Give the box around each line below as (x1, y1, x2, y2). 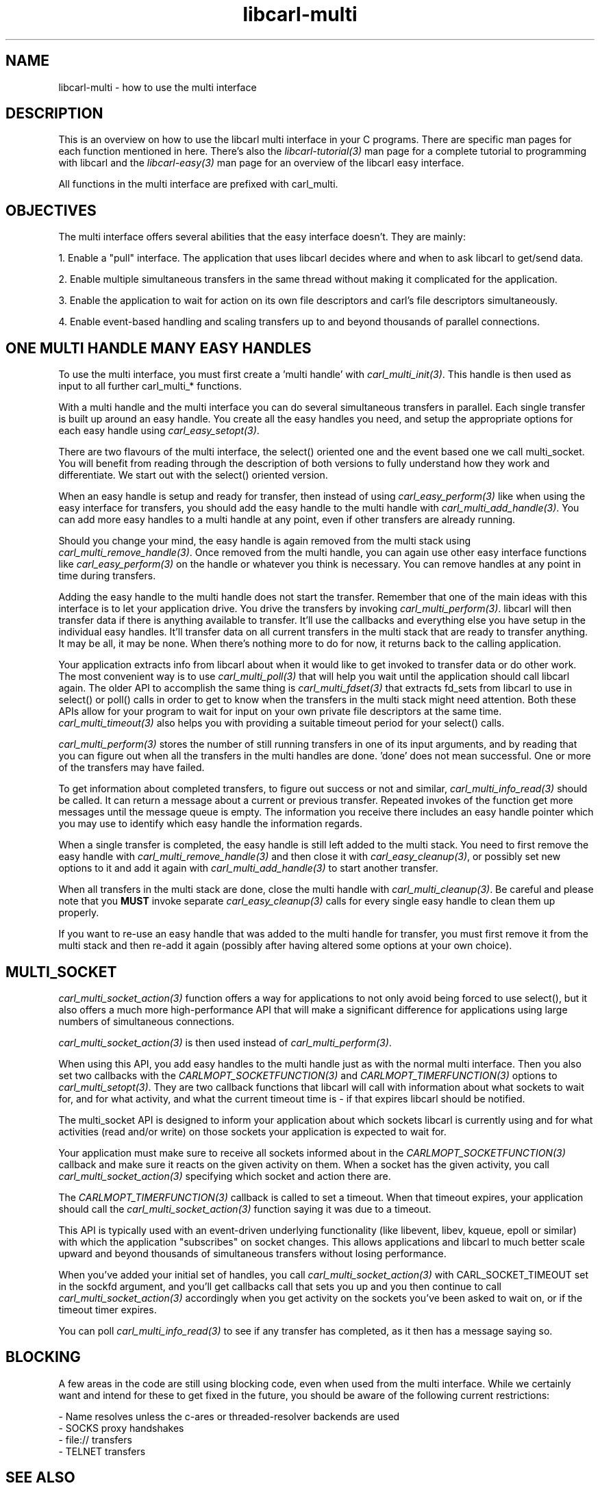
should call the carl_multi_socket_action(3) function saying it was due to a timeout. (58, 1202, 432, 1215)
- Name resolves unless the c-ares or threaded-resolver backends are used (58, 1410, 400, 1422)
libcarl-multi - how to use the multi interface (58, 81, 257, 93)
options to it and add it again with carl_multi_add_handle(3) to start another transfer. (58, 862, 438, 874)
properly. (58, 907, 99, 919)
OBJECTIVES (5, 201, 97, 219)
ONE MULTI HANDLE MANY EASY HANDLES (5, 339, 312, 357)
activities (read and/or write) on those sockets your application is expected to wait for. (58, 1125, 447, 1137)
